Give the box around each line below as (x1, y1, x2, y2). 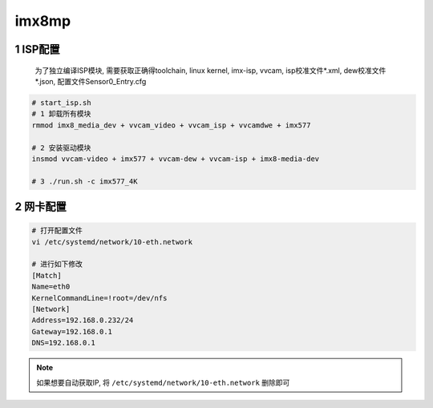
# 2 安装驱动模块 (31, 143, 91, 152)
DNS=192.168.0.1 (31, 338, 96, 348)
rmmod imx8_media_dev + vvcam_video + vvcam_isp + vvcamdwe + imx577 (31, 120, 311, 130)
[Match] (31, 271, 62, 280)
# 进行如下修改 (31, 260, 83, 269)
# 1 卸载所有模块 (31, 109, 91, 119)
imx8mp (14, 12, 71, 30)
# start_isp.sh (31, 98, 91, 107)
